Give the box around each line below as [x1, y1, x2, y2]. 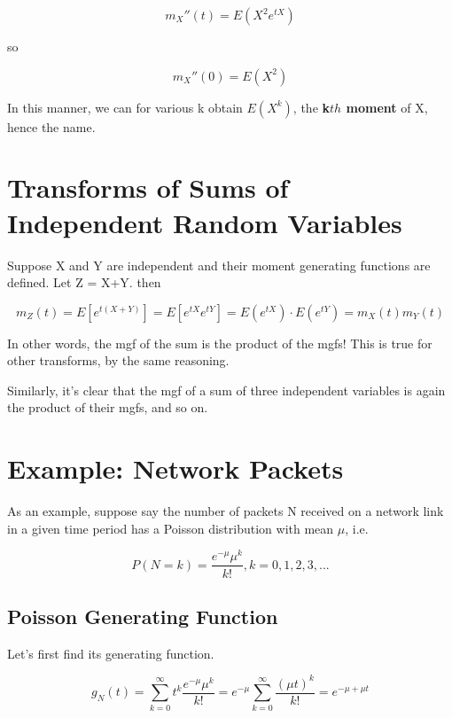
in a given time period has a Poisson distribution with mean [7, 519, 334, 537]
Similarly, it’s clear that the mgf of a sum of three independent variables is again [7, 380, 446, 399]
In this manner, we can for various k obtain [7, 98, 243, 116]
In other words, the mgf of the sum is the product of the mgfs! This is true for [7, 333, 433, 352]
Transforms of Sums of [7, 169, 289, 206]
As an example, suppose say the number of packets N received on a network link [7, 502, 444, 520]
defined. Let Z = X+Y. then [7, 273, 161, 292]
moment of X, [346, 98, 428, 116]
